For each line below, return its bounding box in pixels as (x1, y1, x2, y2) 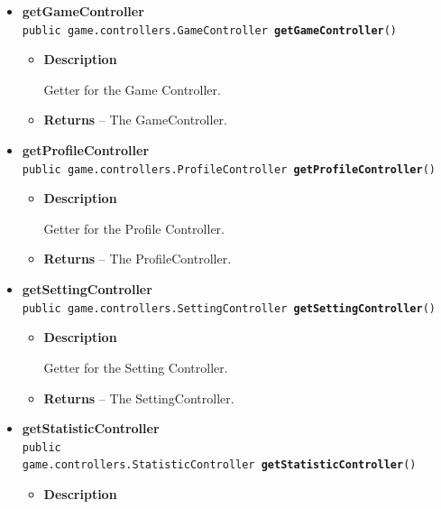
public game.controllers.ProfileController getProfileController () (22, 162, 436, 176)
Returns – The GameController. (43, 110, 227, 129)
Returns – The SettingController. (43, 388, 234, 407)
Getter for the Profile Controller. (43, 218, 225, 237)
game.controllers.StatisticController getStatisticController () (22, 458, 417, 472)
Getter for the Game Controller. (43, 79, 221, 98)
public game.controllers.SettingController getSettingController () (22, 301, 436, 315)
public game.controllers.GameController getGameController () (22, 23, 398, 37)
